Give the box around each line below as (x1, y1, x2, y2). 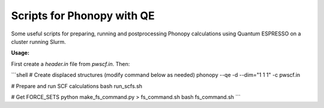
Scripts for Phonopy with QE (11, 9, 155, 22)
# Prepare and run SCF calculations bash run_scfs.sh (11, 82, 143, 89)
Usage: (11, 49, 30, 56)
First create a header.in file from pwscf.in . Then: (11, 60, 130, 67)
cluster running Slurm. (11, 38, 66, 45)
